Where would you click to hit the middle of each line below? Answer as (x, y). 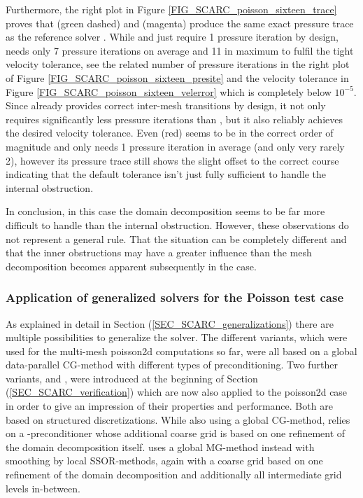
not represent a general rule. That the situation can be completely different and (176, 238)
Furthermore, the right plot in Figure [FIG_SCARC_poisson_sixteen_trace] (171, 9)
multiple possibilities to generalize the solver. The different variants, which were (177, 337)
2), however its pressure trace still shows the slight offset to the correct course (172, 160)
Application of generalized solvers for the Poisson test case (175, 297)
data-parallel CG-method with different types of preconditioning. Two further (172, 365)
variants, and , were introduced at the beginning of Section (132, 378)
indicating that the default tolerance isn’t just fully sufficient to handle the (166, 174)
